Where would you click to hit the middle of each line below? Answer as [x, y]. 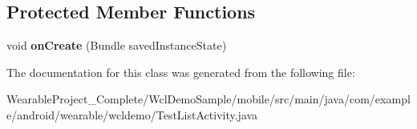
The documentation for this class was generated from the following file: [181, 72]
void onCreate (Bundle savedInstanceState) [117, 45]
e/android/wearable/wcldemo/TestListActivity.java [132, 114]
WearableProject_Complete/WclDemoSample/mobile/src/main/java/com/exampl [208, 99]
